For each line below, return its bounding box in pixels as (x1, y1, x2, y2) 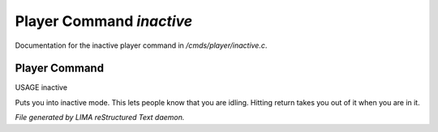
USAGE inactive (15, 83, 68, 92)
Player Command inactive (15, 12, 193, 30)
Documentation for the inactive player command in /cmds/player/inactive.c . (15, 40, 268, 50)
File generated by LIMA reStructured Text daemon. (15, 113, 185, 122)
